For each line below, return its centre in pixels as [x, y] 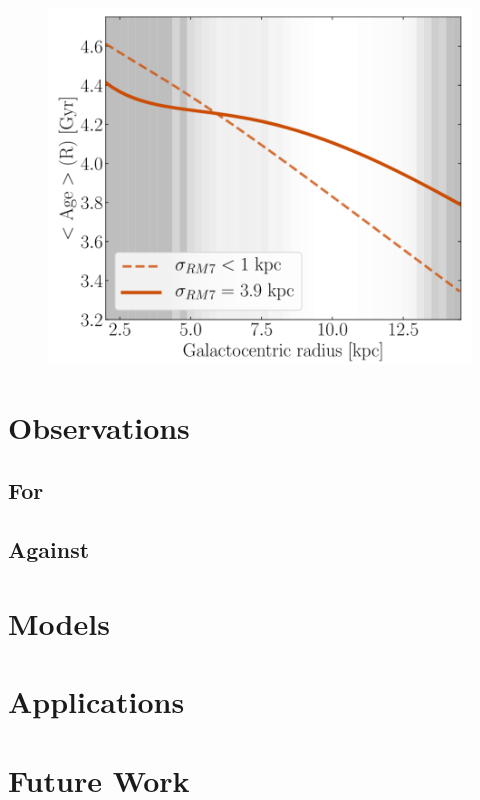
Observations [99, 426]
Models [59, 622]
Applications [96, 701]
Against [49, 549]
